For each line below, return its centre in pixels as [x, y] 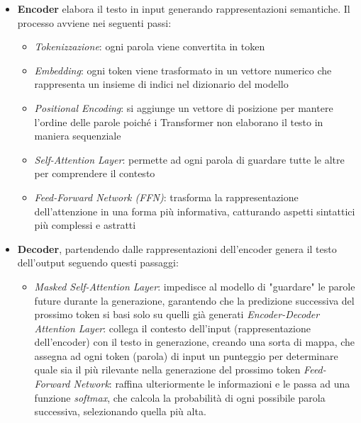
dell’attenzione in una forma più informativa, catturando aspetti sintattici [195, 211]
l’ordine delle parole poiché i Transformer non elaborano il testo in [179, 122]
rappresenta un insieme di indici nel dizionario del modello [161, 84]
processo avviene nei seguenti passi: [94, 22]
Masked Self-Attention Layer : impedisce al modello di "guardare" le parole [195, 286]
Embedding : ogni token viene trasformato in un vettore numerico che [183, 70]
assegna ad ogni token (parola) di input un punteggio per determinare [186, 355]
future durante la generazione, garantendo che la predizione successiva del [194, 300]
